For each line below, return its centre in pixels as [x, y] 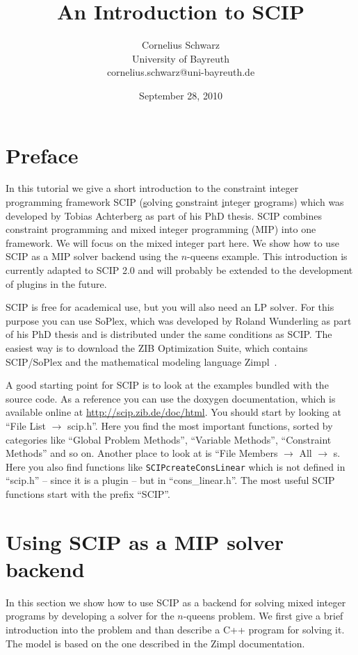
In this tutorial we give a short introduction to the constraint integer [152, 188]
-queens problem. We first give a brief [263, 616]
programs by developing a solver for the [90, 616]
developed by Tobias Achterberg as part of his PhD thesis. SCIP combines [164, 215]
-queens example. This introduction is [267, 256]
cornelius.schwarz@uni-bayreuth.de [181, 72]
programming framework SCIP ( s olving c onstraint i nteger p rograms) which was [175, 202]
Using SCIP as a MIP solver [145, 541]
